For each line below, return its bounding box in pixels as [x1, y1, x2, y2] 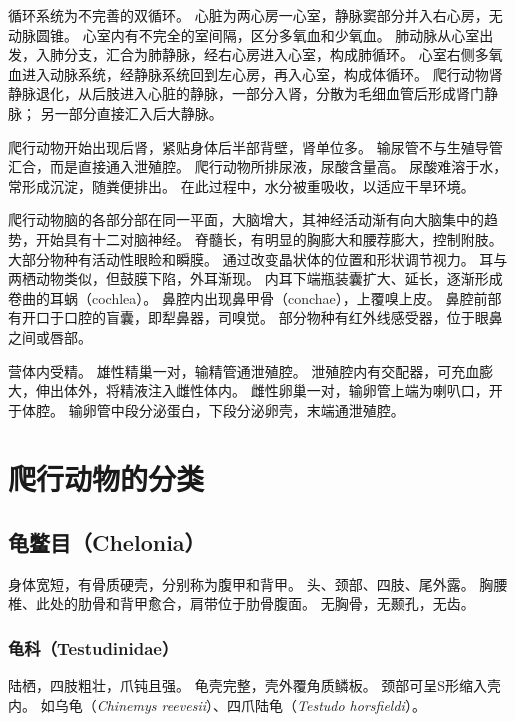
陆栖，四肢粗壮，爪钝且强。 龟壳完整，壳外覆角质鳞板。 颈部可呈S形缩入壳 [8, 675, 502, 696]
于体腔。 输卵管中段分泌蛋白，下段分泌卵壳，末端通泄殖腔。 [8, 399, 405, 420]
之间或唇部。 [8, 326, 92, 347]
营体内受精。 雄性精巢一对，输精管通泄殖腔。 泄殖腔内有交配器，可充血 [8, 360, 480, 381]
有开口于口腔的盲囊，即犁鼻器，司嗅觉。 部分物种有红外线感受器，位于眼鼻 [8, 307, 503, 328]
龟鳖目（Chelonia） [8, 527, 206, 558]
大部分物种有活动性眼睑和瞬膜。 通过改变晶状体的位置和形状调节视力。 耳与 [8, 248, 508, 269]
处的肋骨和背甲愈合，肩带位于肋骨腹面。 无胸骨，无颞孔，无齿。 [49, 593, 475, 614]
